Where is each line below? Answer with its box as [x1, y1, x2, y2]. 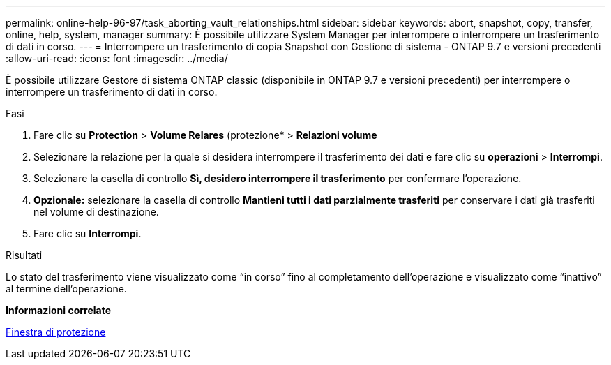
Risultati [6, 249, 43, 261]
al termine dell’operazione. [6, 283, 127, 295]
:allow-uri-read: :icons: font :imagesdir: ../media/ [6, 52, 228, 64]
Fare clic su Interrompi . [33, 228, 142, 239]
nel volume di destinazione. [33, 206, 159, 218]
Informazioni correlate [6, 304, 112, 316]
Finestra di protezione [6, 326, 106, 338]
